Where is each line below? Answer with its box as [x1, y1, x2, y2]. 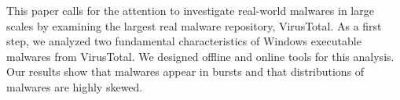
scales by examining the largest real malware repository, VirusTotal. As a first [6, 17, 382, 34]
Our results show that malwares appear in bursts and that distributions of [6, 63, 365, 80]
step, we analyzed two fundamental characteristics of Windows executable [6, 33, 361, 49]
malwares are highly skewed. [6, 78, 143, 95]
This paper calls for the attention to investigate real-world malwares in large [6, 2, 374, 18]
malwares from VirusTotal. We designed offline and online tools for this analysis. [6, 48, 394, 64]
